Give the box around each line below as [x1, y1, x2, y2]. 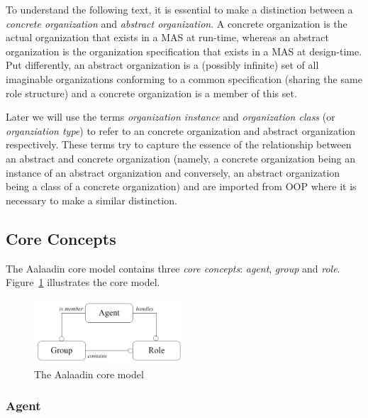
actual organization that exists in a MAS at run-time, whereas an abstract [6, 30, 329, 45]
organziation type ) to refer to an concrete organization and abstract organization [6, 123, 356, 138]
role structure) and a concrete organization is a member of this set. [6, 85, 297, 100]
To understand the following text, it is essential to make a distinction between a [6, 2, 353, 16]
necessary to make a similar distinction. [6, 192, 177, 207]
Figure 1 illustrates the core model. [6, 275, 160, 290]
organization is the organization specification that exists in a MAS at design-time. [6, 43, 362, 58]
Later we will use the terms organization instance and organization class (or [6, 109, 335, 124]
